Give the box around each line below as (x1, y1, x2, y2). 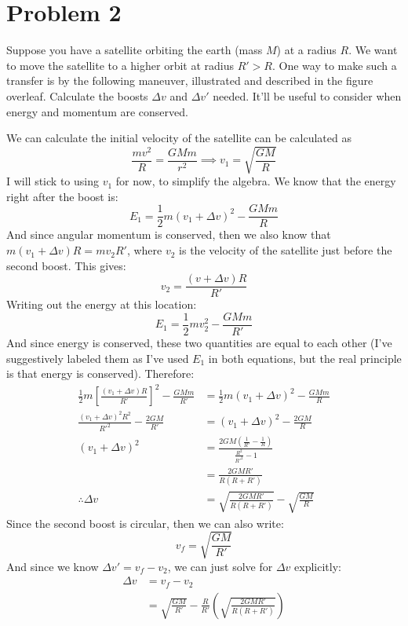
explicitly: (294, 558, 341, 574)
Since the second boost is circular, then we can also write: (6, 514, 284, 531)
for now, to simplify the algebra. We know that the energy (115, 173, 396, 189)
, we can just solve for (167, 558, 273, 574)
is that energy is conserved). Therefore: (6, 365, 195, 382)
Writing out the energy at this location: (6, 296, 197, 313)
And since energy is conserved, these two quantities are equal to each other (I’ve (6, 334, 392, 350)
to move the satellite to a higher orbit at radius (6, 57, 234, 73)
